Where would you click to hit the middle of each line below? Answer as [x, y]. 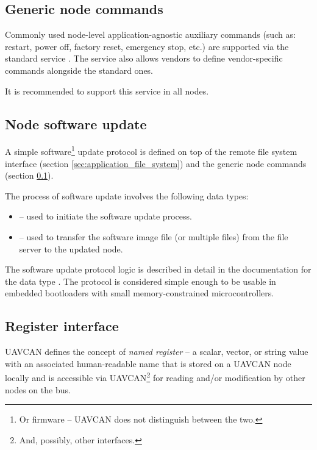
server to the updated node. [71, 248]
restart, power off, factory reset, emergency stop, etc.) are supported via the [147, 46]
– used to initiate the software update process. [105, 216]
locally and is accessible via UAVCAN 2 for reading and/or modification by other [155, 377]
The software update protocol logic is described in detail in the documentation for [158, 269]
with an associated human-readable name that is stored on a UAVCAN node [148, 363]
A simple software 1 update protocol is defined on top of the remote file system [151, 151]
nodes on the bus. [38, 389]
